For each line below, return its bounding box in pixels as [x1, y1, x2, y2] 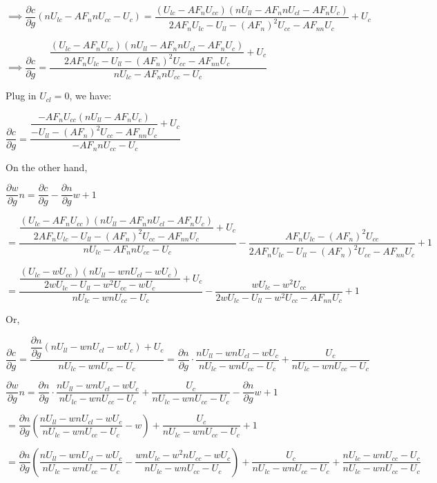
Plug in [6, 88, 37, 103]
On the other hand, [6, 159, 88, 174]
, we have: [69, 88, 112, 103]
